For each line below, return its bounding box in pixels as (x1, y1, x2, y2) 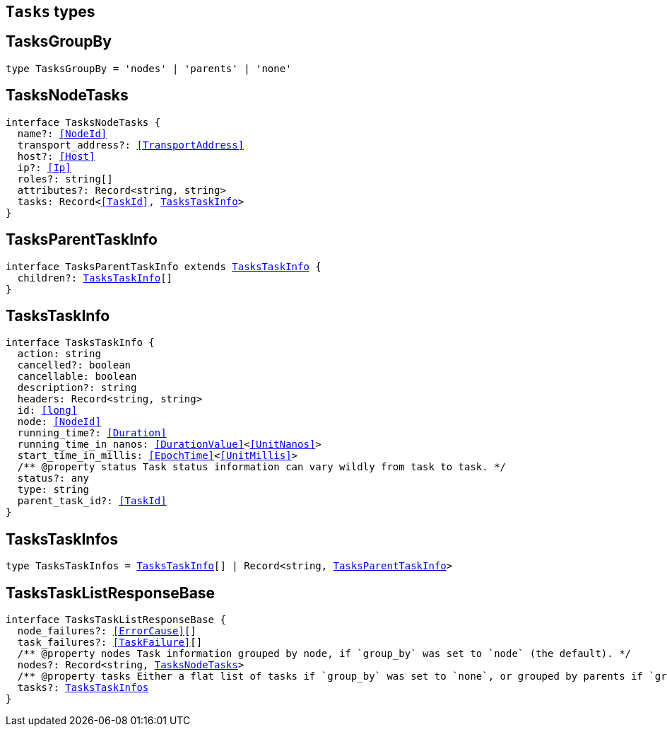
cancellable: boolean (17, 371, 137, 383)
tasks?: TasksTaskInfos (17, 682, 149, 694)
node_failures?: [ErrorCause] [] (17, 625, 196, 637)
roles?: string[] (17, 173, 113, 185)
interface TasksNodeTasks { (6, 116, 161, 128)
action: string (17, 348, 101, 360)
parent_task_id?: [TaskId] (17, 495, 167, 507)
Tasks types (6, 3, 95, 21)
